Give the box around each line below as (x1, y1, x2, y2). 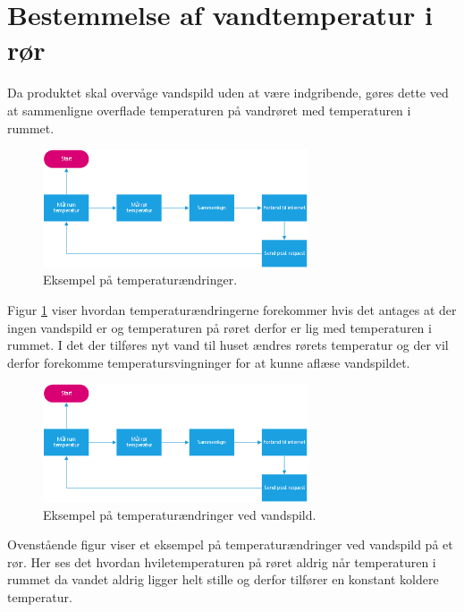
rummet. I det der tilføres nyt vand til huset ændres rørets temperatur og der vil (7, 336, 449, 354)
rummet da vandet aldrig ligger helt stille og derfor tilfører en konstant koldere (7, 570, 439, 589)
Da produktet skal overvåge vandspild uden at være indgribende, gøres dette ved (7, 83, 449, 102)
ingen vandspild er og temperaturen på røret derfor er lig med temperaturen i (7, 318, 432, 336)
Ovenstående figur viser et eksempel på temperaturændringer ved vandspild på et (7, 535, 453, 554)
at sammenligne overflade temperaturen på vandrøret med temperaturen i (7, 100, 411, 119)
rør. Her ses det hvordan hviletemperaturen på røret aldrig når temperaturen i (7, 552, 436, 571)
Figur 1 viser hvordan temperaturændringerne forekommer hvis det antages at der (7, 300, 457, 319)
